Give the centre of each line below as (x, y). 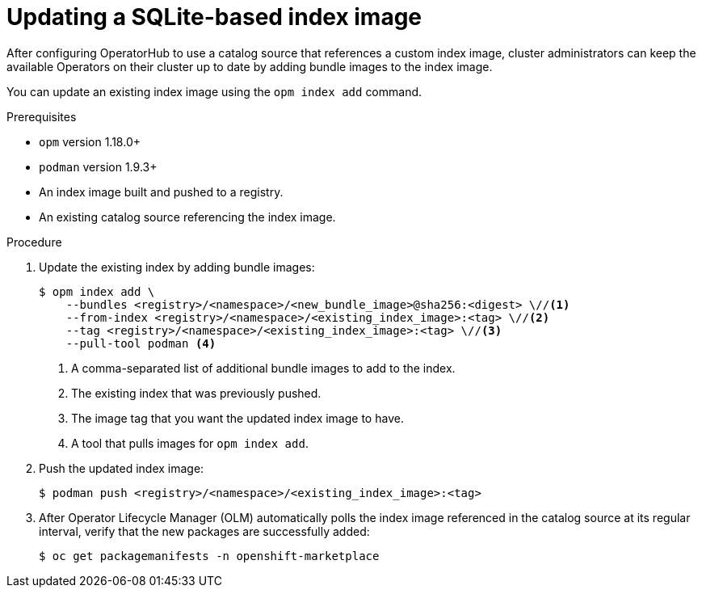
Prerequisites (42, 116)
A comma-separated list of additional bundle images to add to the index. (263, 368)
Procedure (34, 242)
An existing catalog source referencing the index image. (187, 217)
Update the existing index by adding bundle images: (177, 267)
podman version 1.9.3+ (98, 166)
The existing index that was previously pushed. (196, 393)
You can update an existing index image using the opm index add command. (214, 91)
